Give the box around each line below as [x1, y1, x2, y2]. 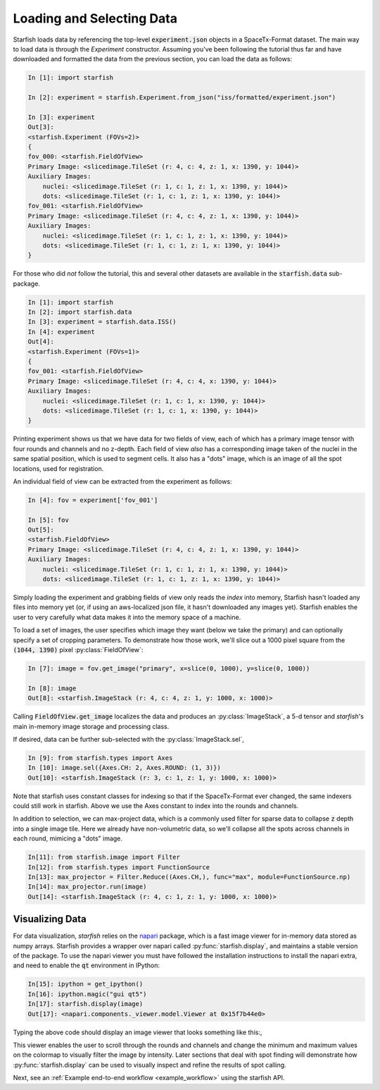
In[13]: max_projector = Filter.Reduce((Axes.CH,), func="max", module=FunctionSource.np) [27, 873, 351, 881]
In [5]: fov [27, 515, 70, 524]
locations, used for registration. [13, 464, 104, 472]
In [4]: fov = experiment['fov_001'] [27, 496, 158, 504]
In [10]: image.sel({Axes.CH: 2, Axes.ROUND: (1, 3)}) [27, 764, 221, 772]
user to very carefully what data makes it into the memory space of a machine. [13, 613, 241, 621]
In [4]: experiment [27, 328, 95, 336]
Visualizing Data [13, 913, 87, 925]
